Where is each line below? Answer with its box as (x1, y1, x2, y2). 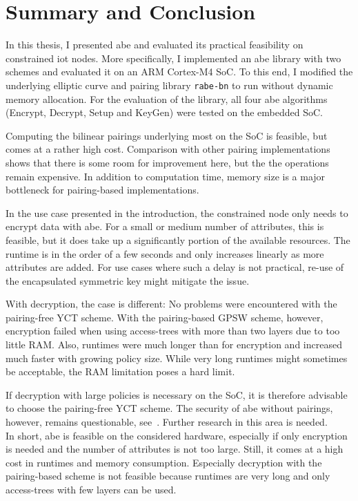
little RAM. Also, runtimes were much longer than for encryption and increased (6, 337, 342, 352)
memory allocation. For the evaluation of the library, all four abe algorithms (6, 91, 328, 106)
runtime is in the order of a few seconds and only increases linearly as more (6, 246, 324, 261)
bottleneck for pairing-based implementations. (6, 182, 199, 197)
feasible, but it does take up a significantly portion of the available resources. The (6, 232, 350, 247)
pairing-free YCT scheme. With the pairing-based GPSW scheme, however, (6, 310, 324, 324)
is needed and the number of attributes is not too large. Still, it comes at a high (6, 442, 344, 456)
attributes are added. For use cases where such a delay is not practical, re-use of (6, 260, 344, 274)
